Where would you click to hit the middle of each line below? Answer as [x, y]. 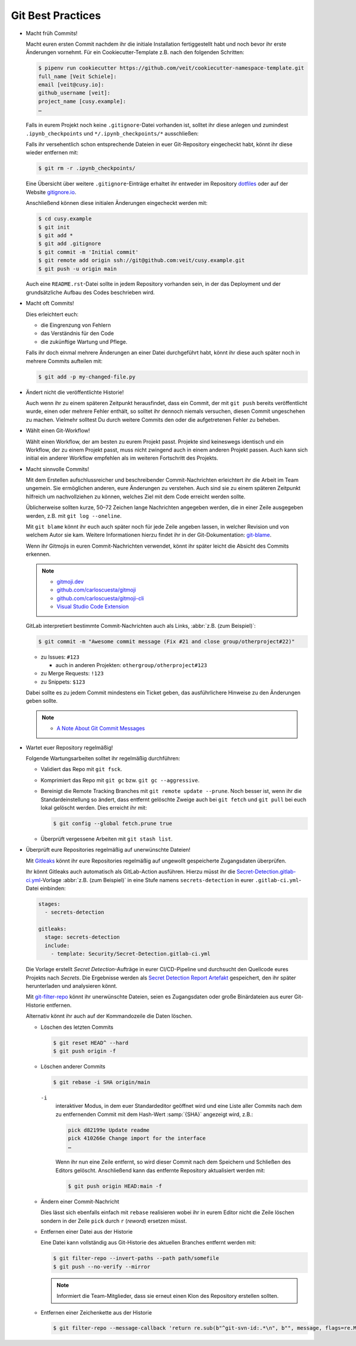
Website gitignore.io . [51, 192]
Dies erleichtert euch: [52, 314]
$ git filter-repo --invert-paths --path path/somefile [136, 1258]
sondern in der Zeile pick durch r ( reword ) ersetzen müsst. [114, 1221]
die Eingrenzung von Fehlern [76, 325]
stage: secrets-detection [82, 937]
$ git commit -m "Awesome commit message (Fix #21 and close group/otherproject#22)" [166, 641]
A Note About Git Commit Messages [101, 728]
